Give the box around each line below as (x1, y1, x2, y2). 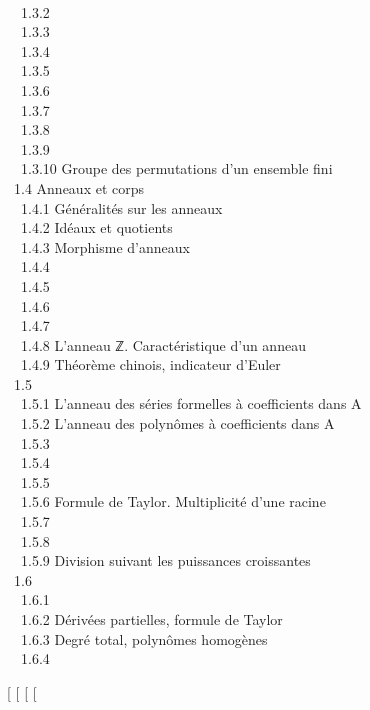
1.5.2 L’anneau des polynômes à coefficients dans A (20, 413, 335, 434)
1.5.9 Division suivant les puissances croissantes (20, 550, 311, 571)
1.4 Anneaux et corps (13, 177, 145, 198)
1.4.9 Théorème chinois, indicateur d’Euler (20, 354, 281, 375)
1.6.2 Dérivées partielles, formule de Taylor (20, 609, 283, 629)
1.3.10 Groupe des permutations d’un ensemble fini (20, 158, 333, 179)
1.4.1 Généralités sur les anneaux (20, 197, 223, 218)
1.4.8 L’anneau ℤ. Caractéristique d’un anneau (20, 334, 306, 355)
